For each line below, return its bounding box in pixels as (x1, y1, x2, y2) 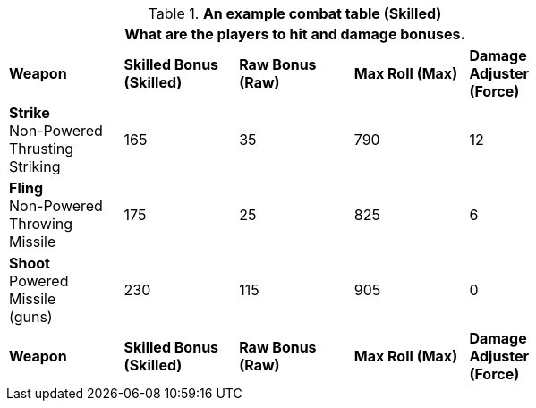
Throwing (9, 215, 73, 233)
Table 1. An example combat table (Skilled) (148, 4, 442, 22)
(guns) (9, 308, 53, 326)
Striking (9, 157, 61, 175)
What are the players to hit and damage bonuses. (124, 25, 465, 43)
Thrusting (9, 140, 74, 157)
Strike (9, 104, 50, 122)
